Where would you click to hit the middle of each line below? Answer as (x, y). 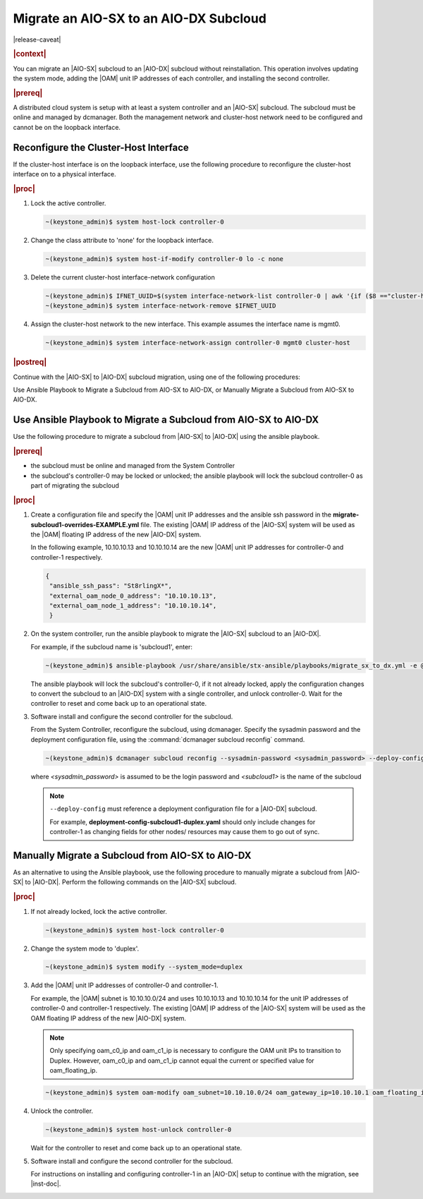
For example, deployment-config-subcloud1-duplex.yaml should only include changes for (183, 821)
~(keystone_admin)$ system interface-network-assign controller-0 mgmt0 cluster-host (198, 343)
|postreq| (30, 362)
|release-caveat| (37, 40)
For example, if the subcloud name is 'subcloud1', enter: (112, 646)
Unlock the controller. (62, 1111)
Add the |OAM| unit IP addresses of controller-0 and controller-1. (124, 985)
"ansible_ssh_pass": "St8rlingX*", (111, 586)
